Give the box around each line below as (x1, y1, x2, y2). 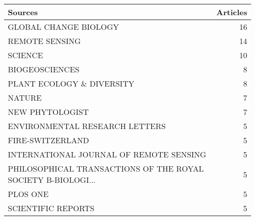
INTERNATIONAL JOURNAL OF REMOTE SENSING (8, 149, 206, 160)
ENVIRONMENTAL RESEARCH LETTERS (8, 120, 166, 132)
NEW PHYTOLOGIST (8, 106, 89, 117)
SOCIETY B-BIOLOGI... (8, 174, 96, 185)
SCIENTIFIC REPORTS (8, 202, 95, 214)
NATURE (8, 92, 42, 103)
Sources (8, 6, 38, 18)
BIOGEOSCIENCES (8, 64, 79, 75)
